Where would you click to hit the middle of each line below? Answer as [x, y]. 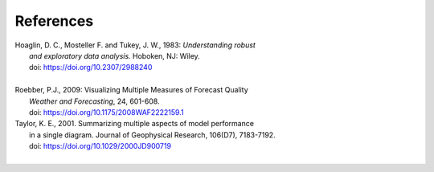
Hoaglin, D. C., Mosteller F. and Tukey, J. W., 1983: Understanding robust [135, 45]
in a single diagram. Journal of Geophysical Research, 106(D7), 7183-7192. [153, 135]
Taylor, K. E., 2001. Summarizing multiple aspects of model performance [135, 124]
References [54, 21]
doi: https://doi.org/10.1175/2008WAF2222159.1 [106, 112]
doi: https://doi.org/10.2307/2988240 [91, 68]
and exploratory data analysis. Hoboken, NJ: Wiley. [115, 55]
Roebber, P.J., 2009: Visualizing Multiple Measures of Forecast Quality [131, 90]
